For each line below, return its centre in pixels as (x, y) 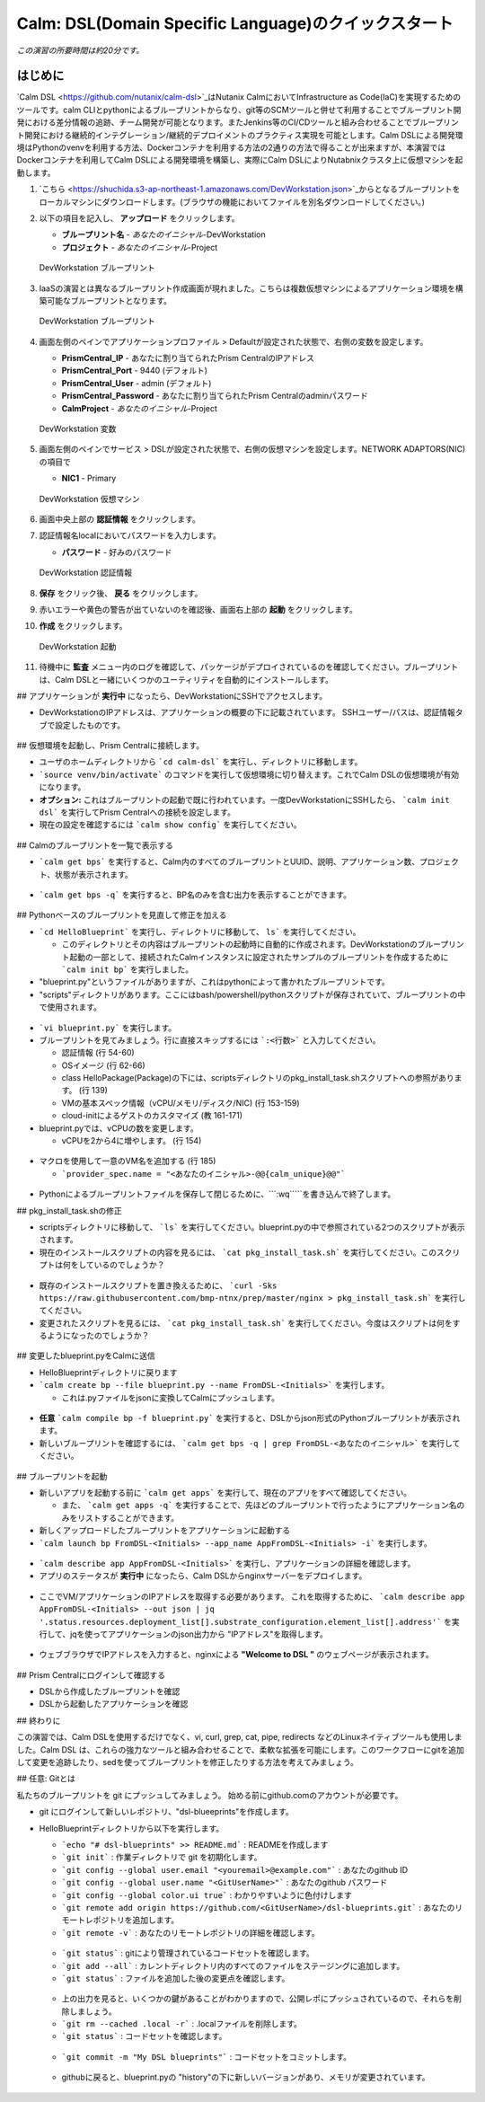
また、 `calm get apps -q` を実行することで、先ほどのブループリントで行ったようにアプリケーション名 (259, 1506)
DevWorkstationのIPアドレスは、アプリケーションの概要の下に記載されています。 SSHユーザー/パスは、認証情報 (247, 712)
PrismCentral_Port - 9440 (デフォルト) (135, 371)
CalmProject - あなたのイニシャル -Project (139, 408)
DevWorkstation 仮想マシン (89, 499)
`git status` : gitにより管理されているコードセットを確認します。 (188, 1953)
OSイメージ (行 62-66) (103, 1065)
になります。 (62, 787)
